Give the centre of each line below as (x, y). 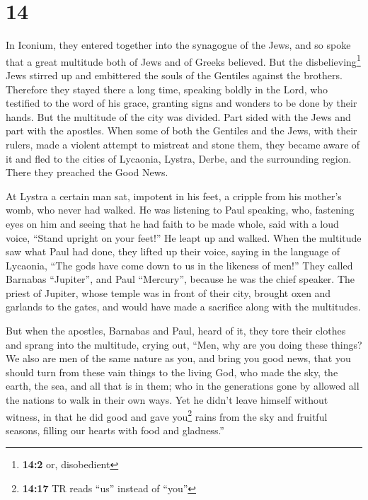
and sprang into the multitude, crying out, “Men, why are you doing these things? (184, 344)
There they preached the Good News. (87, 172)
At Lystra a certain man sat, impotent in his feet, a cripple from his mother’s (174, 196)
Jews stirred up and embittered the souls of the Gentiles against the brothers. (174, 75)
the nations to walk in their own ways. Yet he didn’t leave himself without (167, 400)
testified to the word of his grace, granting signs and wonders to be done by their (182, 103)
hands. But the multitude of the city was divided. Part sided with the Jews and (178, 116)
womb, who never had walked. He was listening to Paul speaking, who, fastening (180, 210)
